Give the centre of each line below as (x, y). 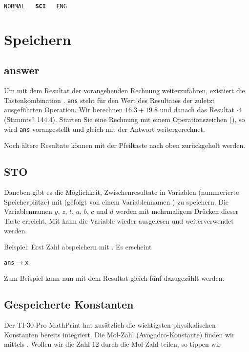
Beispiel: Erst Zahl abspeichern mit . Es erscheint (78, 247)
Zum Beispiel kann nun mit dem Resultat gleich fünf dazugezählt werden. (114, 278)
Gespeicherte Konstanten (69, 304)
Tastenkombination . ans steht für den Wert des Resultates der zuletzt (110, 100)
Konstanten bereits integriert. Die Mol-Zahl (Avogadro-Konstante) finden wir (119, 334)
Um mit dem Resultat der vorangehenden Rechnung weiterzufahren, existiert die (124, 91)
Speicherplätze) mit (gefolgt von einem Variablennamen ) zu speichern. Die (116, 201)
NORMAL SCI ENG (35, 6)
